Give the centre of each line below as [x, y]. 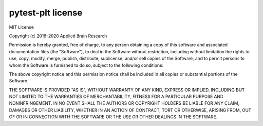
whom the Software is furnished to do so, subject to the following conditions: [86, 65]
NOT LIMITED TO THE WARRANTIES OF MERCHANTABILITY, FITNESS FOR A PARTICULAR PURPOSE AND [116, 96]
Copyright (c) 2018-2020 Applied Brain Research [58, 36]
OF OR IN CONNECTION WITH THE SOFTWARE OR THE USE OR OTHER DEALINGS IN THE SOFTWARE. [113, 117]
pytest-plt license [46, 13]
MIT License [21, 27]
